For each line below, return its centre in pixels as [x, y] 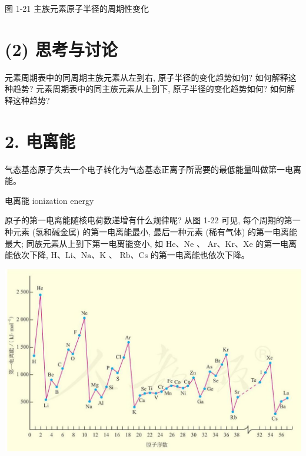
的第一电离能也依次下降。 [200, 255]
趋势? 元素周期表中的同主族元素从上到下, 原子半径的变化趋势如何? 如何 [150, 89]
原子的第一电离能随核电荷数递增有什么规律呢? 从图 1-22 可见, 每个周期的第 [149, 220]
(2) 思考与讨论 [61, 49]
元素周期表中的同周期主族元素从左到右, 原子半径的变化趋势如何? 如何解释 [147, 77]
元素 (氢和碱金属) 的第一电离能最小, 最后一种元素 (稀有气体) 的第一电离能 [155, 232]
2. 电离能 [40, 141]
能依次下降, [26, 255]
